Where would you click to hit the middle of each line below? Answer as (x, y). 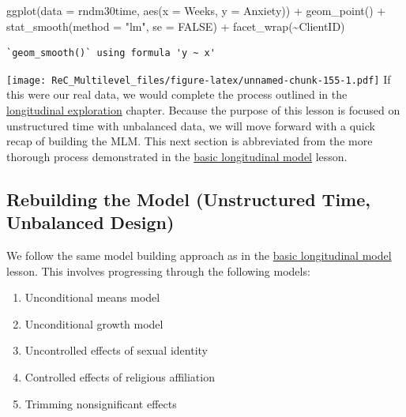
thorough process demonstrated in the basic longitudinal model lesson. (177, 156)
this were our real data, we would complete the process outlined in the (177, 94)
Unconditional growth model (94, 323)
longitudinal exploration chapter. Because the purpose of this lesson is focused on (203, 110)
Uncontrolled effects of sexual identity (116, 350)
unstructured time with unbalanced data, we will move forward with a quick (191, 125)
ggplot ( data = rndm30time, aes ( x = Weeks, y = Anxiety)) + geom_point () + (196, 10)
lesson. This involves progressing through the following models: (158, 270)
